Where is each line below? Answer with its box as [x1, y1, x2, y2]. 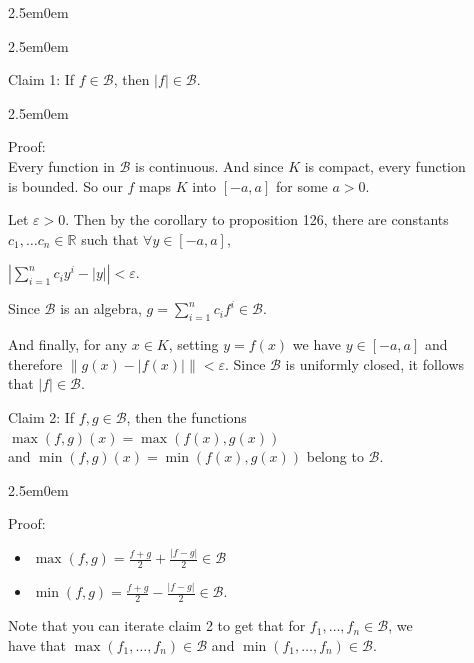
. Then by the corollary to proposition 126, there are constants [65, 209, 449, 230]
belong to [306, 446, 364, 467]
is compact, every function [304, 155, 466, 176]
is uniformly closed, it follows [285, 353, 465, 374]
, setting [168, 334, 219, 355]
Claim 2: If [8, 406, 75, 427]
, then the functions [126, 406, 247, 427]
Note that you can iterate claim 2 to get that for [8, 615, 306, 636]
